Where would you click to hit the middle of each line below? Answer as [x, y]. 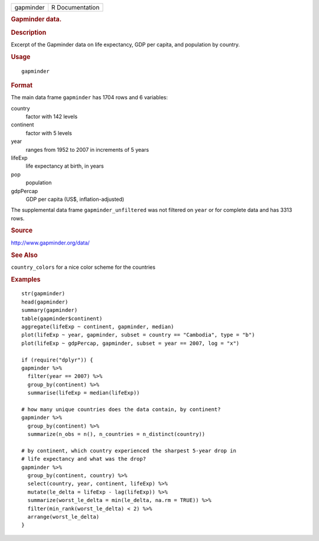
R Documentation [75, 7]
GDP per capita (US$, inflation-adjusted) [75, 199]
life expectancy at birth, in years [65, 166]
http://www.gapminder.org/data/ [50, 243]
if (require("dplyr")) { [57, 360]
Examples [26, 279]
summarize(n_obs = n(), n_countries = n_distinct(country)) [116, 434]
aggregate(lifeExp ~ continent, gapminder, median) [98, 327]
